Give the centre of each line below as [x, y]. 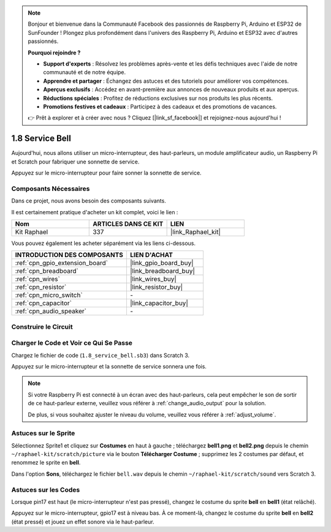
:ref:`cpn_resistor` [41, 287]
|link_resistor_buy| [156, 287]
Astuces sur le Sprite [43, 433]
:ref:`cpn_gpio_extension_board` [62, 263]
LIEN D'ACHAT [151, 255]
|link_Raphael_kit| [195, 231]
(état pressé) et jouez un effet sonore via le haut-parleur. [83, 522]
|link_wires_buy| [153, 279]
